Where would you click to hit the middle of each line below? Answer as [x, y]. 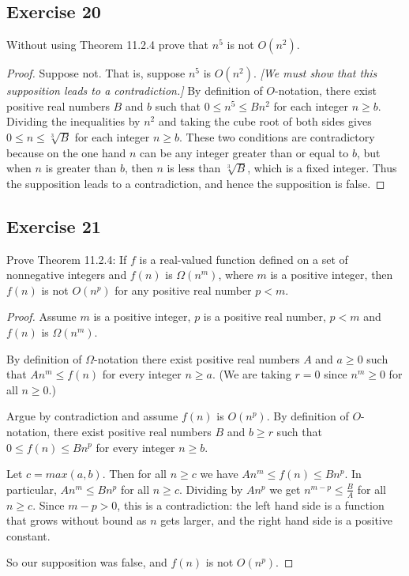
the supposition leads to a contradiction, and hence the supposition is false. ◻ [196, 183]
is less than [194, 168]
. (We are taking [251, 374]
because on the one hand [66, 152]
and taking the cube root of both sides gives [265, 121]
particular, [32, 489]
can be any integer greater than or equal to [244, 152]
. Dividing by [211, 489]
